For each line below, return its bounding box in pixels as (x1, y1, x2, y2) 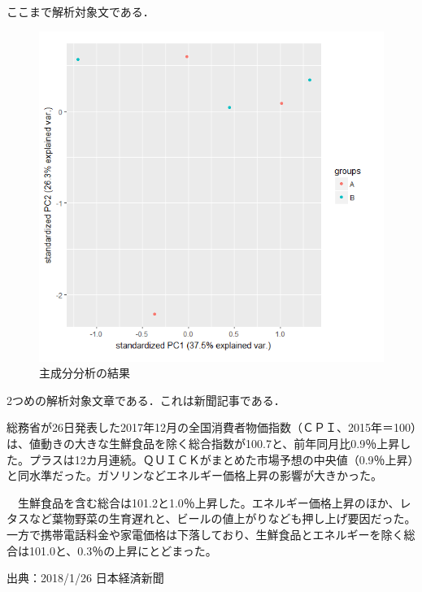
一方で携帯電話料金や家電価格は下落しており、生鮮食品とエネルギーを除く (7, 525, 404, 542)
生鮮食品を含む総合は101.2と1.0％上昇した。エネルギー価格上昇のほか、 (17, 494, 400, 511)
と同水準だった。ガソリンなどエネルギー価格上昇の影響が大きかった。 (7, 467, 382, 484)
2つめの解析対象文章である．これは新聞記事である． (7, 391, 285, 408)
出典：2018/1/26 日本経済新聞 (7, 569, 164, 586)
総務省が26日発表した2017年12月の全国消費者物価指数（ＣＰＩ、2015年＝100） (7, 419, 416, 436)
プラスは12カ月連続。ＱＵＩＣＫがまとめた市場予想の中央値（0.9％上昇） (28, 451, 414, 468)
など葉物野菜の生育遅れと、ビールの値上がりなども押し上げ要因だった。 (28, 510, 416, 527)
